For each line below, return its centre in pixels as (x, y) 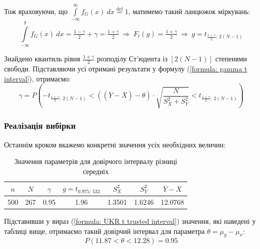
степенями (231, 59)
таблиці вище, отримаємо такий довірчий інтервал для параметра (105, 231)
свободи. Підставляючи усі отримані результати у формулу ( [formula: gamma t (126, 69)
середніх (96, 171)
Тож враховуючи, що (36, 11)
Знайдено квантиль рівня (42, 59)
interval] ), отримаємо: (38, 78)
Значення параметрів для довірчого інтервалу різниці (96, 161)
